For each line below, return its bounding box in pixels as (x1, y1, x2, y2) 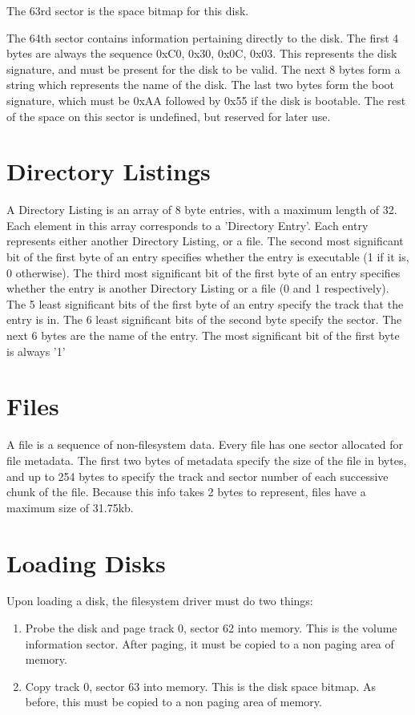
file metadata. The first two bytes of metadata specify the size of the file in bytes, (6, 451, 407, 468)
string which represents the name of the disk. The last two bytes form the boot (6, 76, 394, 93)
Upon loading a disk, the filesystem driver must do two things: (6, 592, 313, 609)
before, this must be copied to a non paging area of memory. (25, 693, 322, 710)
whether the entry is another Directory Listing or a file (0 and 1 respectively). (6, 280, 389, 297)
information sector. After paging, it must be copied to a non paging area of (25, 635, 394, 652)
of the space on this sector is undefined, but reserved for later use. (6, 107, 331, 124)
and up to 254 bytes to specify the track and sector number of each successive (6, 467, 389, 484)
